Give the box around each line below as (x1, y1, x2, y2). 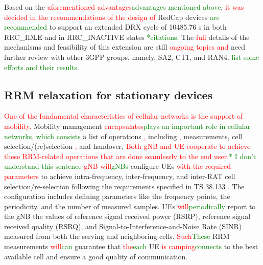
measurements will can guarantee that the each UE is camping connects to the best (4, 241, 258, 252)
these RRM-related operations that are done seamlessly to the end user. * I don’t (4, 150, 256, 161)
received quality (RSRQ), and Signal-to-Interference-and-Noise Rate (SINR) (4, 220, 242, 231)
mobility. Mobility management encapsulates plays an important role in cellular (4, 120, 251, 131)
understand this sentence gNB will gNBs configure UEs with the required (4, 161, 231, 171)
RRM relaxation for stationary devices (4, 86, 213, 102)
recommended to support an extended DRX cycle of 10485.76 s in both (4, 21, 227, 32)
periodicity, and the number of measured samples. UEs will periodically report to (4, 201, 256, 211)
